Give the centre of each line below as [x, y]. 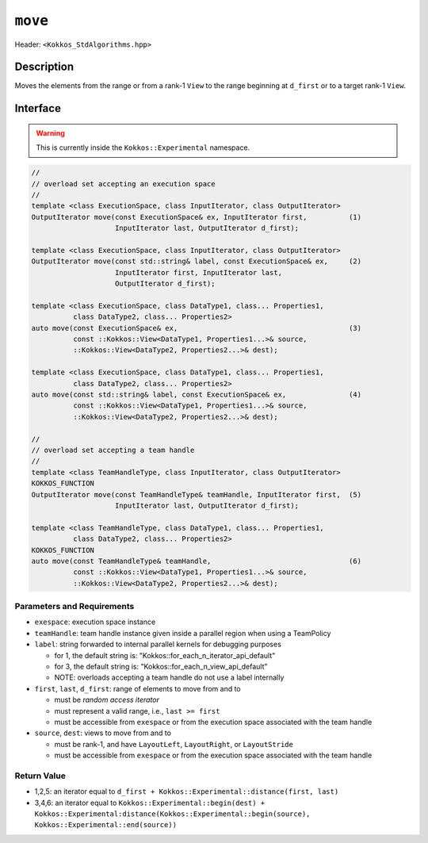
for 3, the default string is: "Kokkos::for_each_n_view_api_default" [161, 666]
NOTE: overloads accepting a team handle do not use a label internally [169, 677]
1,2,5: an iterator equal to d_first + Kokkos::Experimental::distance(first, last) [187, 791]
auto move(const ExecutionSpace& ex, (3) [197, 328]
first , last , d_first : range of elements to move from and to [138, 688]
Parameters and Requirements [75, 607]
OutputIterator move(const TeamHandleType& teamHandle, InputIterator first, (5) [197, 494]
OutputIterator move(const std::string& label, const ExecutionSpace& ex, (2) [197, 261]
